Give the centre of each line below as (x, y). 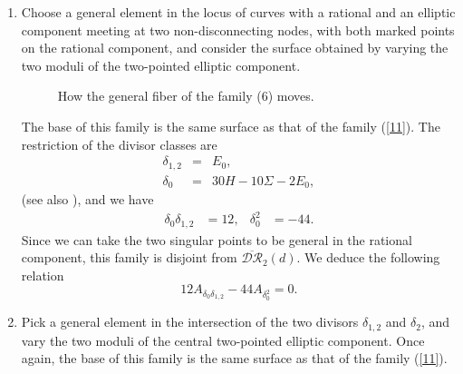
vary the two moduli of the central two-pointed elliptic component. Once (223, 340)
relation (43, 275)
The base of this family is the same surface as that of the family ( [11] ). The (231, 126)
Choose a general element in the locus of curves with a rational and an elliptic (238, 12)
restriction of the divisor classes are (119, 144)
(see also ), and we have (87, 199)
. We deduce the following (368, 257)
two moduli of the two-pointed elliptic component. (161, 65)
